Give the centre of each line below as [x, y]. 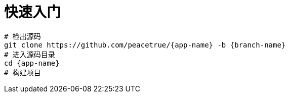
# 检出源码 [23, 36]
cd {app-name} [32, 63]
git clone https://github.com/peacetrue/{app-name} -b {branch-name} [145, 45]
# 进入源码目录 [30, 54]
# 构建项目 [23, 72]
